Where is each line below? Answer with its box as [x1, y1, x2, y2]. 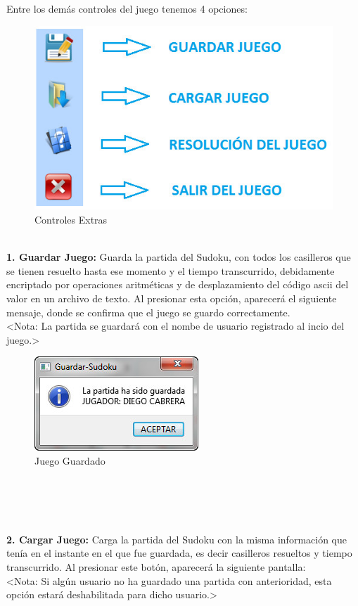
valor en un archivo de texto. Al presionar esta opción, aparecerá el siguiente [6, 290, 337, 305]
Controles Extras [34, 212, 108, 226]
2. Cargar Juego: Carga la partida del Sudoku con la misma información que [6, 531, 347, 546]
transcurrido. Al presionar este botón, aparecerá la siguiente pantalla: [6, 560, 306, 574]
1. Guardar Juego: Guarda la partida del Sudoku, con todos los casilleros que [6, 250, 351, 264]
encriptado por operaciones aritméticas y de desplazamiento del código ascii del [6, 277, 349, 292]
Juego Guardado [34, 453, 106, 468]
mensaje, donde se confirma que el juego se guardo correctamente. [6, 304, 290, 319]
